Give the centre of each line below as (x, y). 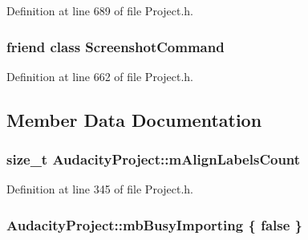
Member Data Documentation (134, 119)
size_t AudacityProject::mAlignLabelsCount (154, 159)
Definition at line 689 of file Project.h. (100, 10)
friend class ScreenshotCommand (115, 46)
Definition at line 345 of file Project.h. (100, 189)
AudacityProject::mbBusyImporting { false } (154, 224)
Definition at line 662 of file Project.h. (100, 76)
